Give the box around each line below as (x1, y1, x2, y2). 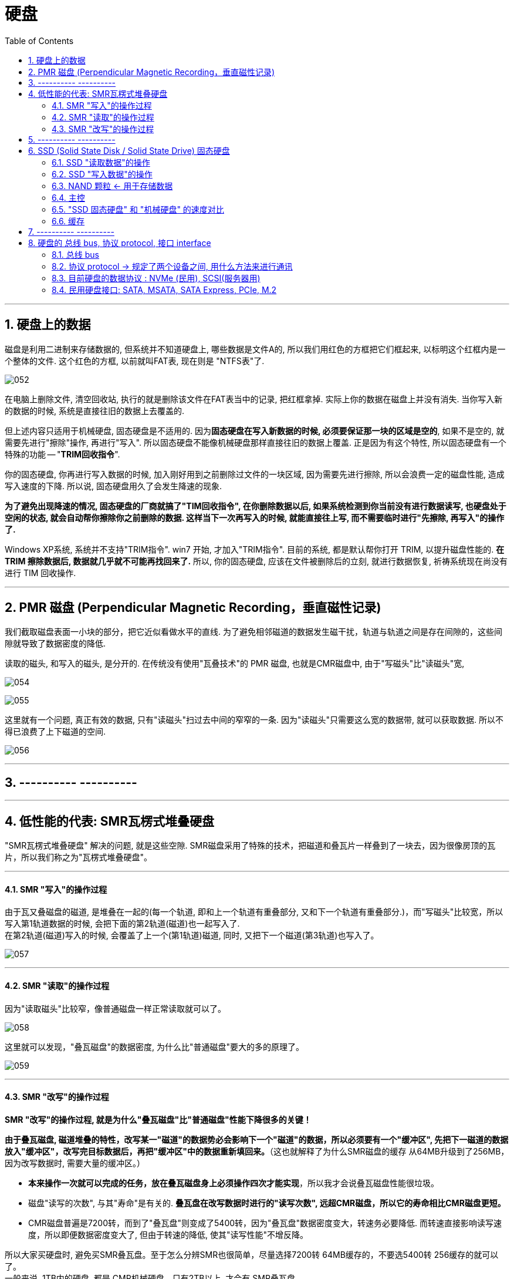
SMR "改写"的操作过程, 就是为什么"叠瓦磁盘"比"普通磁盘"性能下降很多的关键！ (5, 1114, 312, 1125)
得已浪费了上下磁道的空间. (5, 726, 106, 737)
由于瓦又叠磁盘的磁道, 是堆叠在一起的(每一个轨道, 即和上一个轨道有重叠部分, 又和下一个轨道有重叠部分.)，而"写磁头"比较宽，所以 (5, 907, 503, 917)
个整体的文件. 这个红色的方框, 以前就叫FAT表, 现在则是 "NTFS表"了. (5, 355, 265, 366)
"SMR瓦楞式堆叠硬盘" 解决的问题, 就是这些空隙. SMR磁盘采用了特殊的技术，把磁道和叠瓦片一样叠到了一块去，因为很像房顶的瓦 (5, 840, 496, 851)
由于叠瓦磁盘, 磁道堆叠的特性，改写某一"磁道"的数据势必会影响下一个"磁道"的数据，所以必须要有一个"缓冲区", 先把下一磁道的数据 (5, 1134, 509, 1145)
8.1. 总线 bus (52, 249, 100, 260)
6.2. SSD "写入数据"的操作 (52, 169, 153, 179)
